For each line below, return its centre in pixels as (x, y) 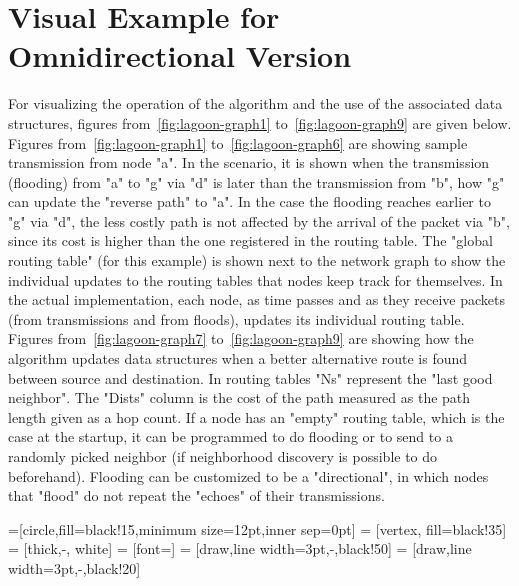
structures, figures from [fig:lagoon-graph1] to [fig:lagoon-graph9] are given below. (260, 122)
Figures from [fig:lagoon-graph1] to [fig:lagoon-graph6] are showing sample (238, 142)
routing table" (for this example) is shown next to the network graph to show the (257, 260)
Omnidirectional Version (180, 55)
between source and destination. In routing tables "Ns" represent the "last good (250, 377)
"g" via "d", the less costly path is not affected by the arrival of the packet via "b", (259, 220)
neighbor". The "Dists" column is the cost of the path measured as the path (239, 397)
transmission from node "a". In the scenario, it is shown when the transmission (249, 162)
